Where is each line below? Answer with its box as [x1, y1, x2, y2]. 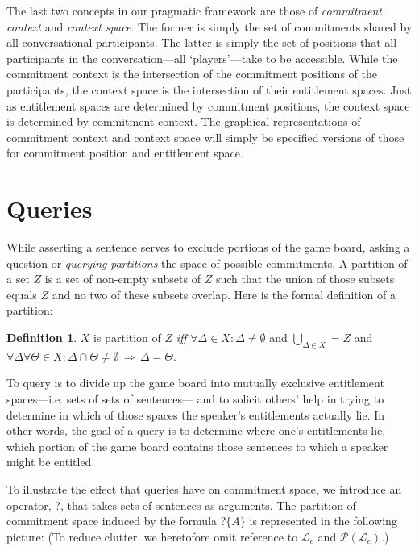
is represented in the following [249, 512, 397, 529]
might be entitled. [6, 453, 95, 470]
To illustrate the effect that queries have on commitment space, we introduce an [6, 480, 402, 497]
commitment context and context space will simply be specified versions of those [6, 128, 404, 145]
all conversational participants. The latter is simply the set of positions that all [6, 34, 397, 51]
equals [6, 286, 37, 303]
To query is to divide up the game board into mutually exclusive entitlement [6, 374, 384, 391]
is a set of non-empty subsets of [44, 270, 201, 287]
